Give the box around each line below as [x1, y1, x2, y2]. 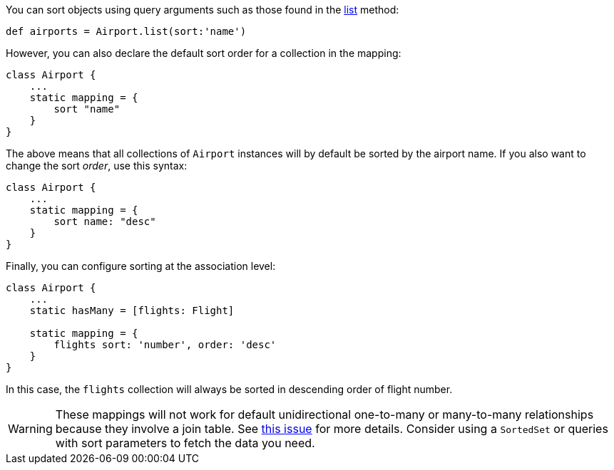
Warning [8, 422, 53, 436]
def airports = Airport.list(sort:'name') [6, 26, 247, 37]
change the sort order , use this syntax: [6, 160, 188, 172]
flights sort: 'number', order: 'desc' [53, 339, 277, 350]
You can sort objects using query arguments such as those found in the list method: [6, 4, 399, 16]
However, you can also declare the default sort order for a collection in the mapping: [6, 47, 401, 59]
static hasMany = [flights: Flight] [29, 305, 235, 316]
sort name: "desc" [53, 216, 156, 227]
